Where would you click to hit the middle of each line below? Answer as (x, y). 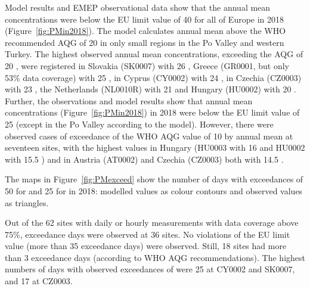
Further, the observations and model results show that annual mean (129, 100)
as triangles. (27, 202)
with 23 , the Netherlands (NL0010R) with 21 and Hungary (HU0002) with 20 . (151, 89)
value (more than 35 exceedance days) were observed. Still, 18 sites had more (146, 246)
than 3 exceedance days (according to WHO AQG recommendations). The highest (155, 257)
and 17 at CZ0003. (39, 281)
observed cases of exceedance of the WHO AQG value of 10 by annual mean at (149, 136)
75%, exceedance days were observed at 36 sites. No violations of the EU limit (148, 234)
